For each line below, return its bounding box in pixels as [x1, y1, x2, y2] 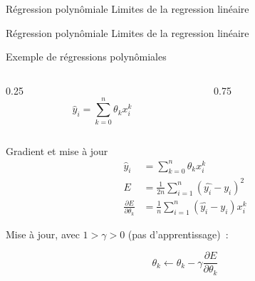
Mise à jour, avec [6, 226, 80, 241]
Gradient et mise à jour [6, 143, 108, 158]
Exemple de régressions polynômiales [6, 49, 167, 64]
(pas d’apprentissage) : [127, 226, 229, 241]
